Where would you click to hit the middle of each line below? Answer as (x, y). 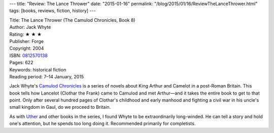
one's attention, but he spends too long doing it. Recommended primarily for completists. (102, 123)
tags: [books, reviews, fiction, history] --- (53, 11)
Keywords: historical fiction (38, 70)
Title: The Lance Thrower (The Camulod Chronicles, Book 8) (72, 20)
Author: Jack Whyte (30, 27)
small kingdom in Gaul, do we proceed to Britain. (60, 107)
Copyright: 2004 (27, 49)
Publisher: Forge (27, 41)
